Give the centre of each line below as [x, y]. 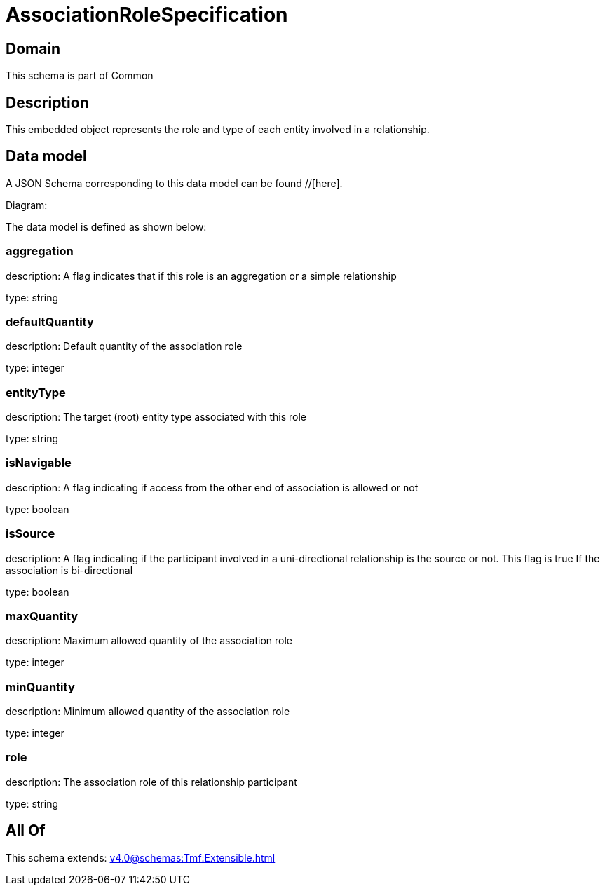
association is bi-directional [69, 570]
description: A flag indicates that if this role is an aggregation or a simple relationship [201, 276]
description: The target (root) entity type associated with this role [156, 417]
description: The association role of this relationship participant [151, 782]
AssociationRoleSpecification [147, 15]
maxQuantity [42, 616]
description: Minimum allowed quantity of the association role [148, 712]
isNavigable [39, 463]
